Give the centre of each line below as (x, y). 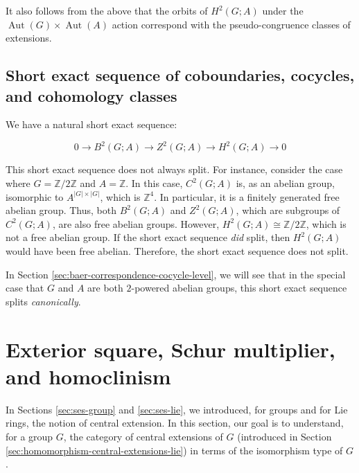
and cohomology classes (91, 95)
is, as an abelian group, (285, 183)
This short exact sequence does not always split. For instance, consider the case (174, 169)
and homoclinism (88, 376)
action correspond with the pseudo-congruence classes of (231, 24)
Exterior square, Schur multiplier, (170, 349)
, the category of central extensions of (143, 436)
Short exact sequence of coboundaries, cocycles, (180, 75)
